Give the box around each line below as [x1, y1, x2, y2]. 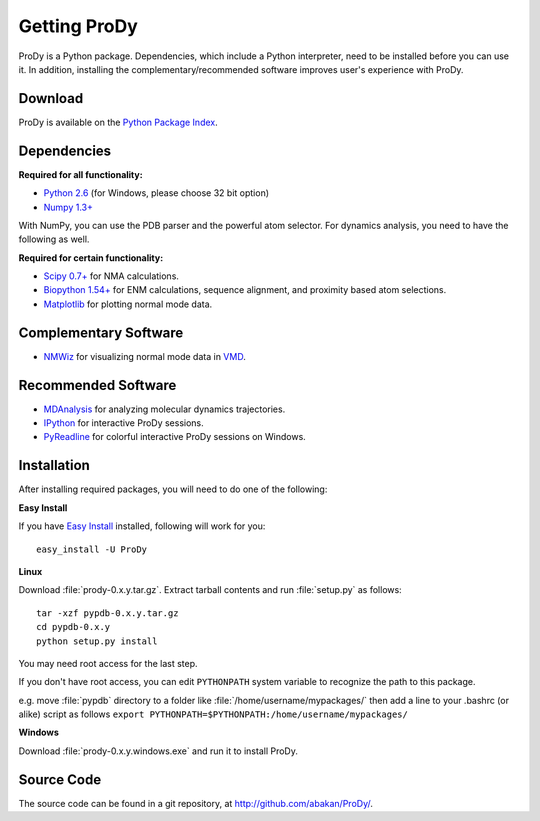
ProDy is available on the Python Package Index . [18, 116, 219, 128]
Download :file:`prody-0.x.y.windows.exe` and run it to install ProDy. [18, 745, 299, 757]
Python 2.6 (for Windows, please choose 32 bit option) [43, 187, 270, 199]
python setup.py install [36, 635, 158, 647]
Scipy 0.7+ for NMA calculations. [43, 270, 180, 282]
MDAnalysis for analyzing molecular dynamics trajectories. [43, 403, 286, 415]
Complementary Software [18, 324, 184, 341]
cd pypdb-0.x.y [36, 621, 111, 633]
